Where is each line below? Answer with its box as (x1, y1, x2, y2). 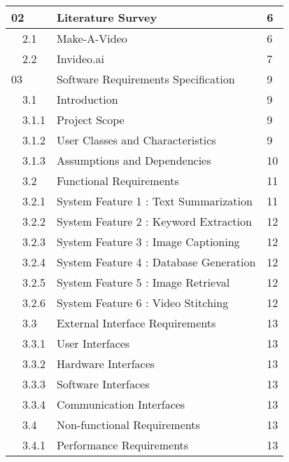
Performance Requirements (56, 437, 189, 453)
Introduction (56, 91, 118, 107)
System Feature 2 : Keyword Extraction (56, 213, 252, 229)
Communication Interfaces (56, 396, 185, 412)
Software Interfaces (56, 376, 150, 392)
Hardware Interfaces (56, 355, 155, 372)
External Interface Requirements (56, 315, 216, 331)
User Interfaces (56, 335, 130, 351)
